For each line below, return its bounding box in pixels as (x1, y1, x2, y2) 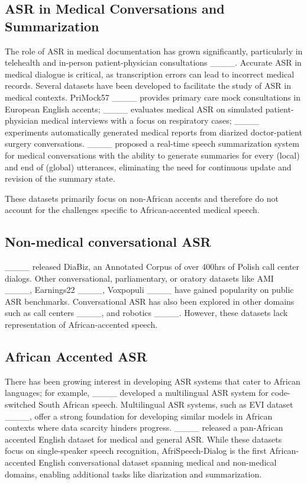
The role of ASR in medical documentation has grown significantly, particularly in (5, 44, 303, 57)
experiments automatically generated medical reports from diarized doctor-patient (5, 125, 302, 138)
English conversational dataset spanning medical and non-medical (38, 456, 277, 469)
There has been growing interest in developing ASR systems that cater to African (5, 375, 300, 387)
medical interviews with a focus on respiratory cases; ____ (41, 114, 260, 127)
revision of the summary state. (5, 172, 115, 185)
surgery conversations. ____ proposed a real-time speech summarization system (5, 137, 299, 150)
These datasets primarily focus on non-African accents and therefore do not (5, 192, 279, 204)
